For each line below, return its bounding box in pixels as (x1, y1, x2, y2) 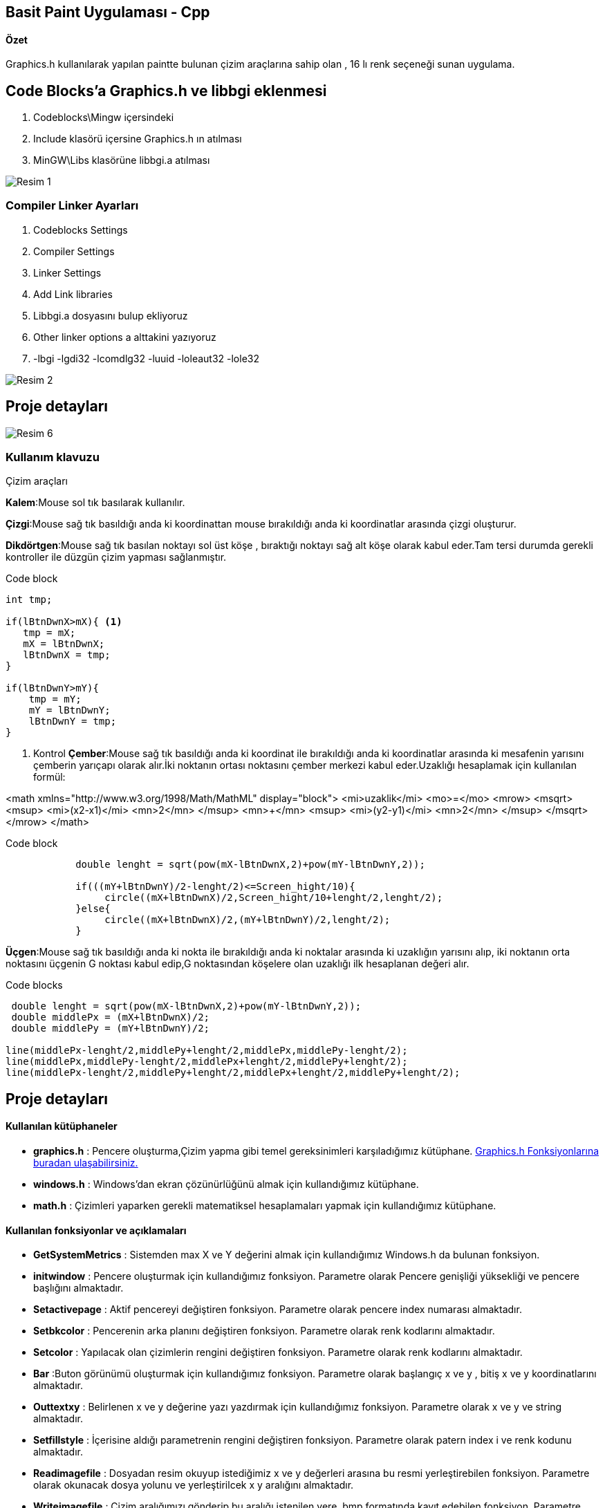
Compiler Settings (33, 245, 115, 257)
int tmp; (6, 594, 53, 606)
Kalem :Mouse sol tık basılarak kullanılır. (6, 496, 185, 509)
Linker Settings (33, 266, 102, 279)
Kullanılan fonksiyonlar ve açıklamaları (6, 1224, 187, 1236)
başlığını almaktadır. (33, 1282, 124, 1294)
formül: (33, 771, 66, 783)
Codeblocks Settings (33, 223, 128, 236)
